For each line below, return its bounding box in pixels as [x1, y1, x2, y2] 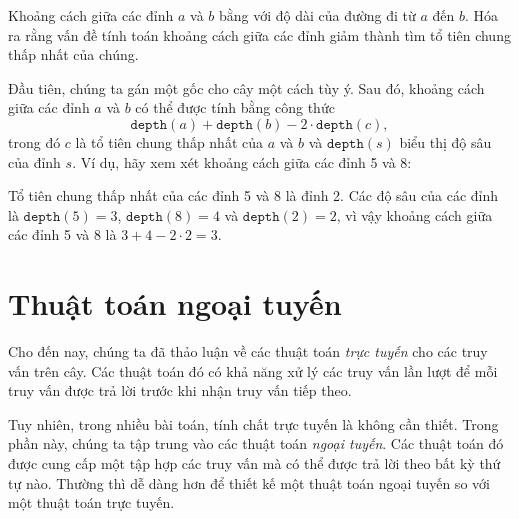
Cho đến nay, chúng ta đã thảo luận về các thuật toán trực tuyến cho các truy [8, 341, 488, 362]
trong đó [8, 131, 61, 152]
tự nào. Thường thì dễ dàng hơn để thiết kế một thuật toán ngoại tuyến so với [8, 472, 490, 493]
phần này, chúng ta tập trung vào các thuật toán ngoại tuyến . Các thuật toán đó [8, 433, 504, 454]
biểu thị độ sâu [399, 131, 492, 152]
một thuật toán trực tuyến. [8, 492, 175, 513]
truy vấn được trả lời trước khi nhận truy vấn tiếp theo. [8, 380, 352, 401]
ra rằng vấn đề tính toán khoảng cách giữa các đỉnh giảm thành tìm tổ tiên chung [8, 24, 511, 45]
